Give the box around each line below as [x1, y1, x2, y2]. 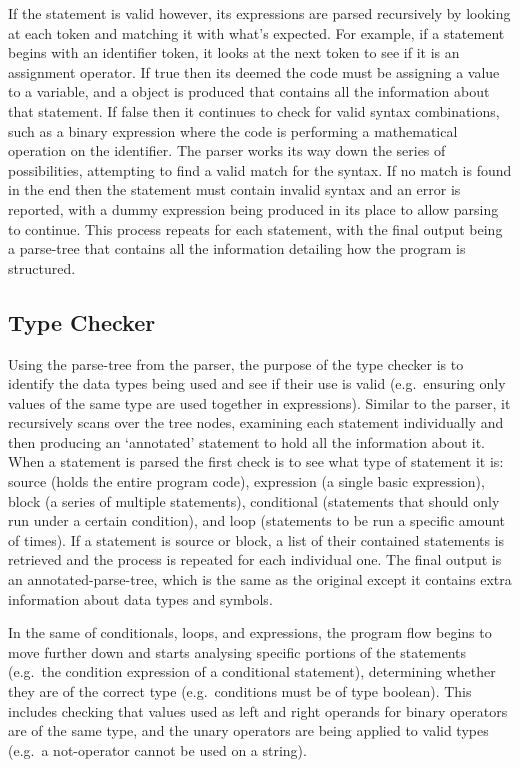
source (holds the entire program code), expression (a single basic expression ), [8, 471, 485, 492]
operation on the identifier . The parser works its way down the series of [8, 140, 446, 161]
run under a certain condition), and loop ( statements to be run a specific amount [8, 510, 506, 531]
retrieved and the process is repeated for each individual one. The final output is [8, 549, 502, 570]
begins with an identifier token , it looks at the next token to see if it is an [8, 42, 460, 63]
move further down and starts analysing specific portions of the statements [8, 641, 467, 662]
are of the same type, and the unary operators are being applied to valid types [8, 720, 489, 741]
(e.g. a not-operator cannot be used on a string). [8, 739, 307, 760]
